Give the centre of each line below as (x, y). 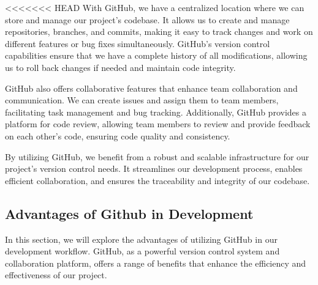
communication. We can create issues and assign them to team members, (142, 100)
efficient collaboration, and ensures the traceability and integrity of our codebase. (157, 180)
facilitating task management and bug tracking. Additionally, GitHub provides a (156, 112)
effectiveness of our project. (56, 275)
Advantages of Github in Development (129, 213)
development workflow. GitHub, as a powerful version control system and (142, 251)
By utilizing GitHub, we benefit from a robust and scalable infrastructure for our (157, 156)
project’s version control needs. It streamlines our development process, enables (154, 168)
